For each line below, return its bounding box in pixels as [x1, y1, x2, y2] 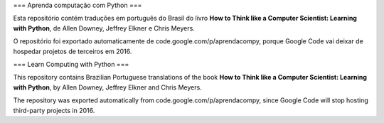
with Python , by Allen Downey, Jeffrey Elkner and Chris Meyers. [13, 82, 202, 92]
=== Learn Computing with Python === [13, 60, 129, 68]
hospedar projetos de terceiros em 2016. [13, 47, 132, 55]
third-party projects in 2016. [13, 106, 95, 114]
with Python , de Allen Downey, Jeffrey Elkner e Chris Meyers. [13, 23, 195, 32]
